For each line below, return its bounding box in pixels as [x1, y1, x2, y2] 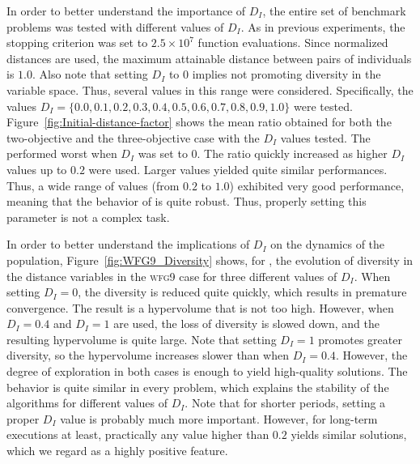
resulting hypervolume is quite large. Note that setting [6, 330, 277, 347]
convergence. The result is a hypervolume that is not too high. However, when [6, 299, 394, 316]
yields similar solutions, [291, 426, 407, 443]
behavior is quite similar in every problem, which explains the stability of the [6, 378, 389, 395]
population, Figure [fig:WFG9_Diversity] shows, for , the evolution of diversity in [6, 251, 414, 268]
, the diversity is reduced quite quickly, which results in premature [78, 283, 407, 300]
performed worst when [6, 145, 117, 162]
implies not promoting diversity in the [192, 66, 381, 83]
